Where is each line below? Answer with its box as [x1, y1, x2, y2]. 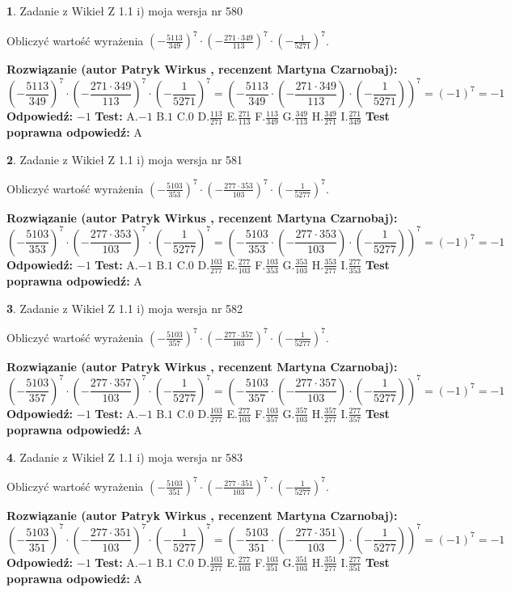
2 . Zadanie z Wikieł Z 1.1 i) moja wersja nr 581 [6, 150, 243, 167]
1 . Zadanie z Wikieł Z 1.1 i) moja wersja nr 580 [6, 2, 243, 19]
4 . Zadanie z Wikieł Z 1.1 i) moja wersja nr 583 [6, 448, 243, 465]
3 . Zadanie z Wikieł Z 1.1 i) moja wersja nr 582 [6, 299, 243, 316]
